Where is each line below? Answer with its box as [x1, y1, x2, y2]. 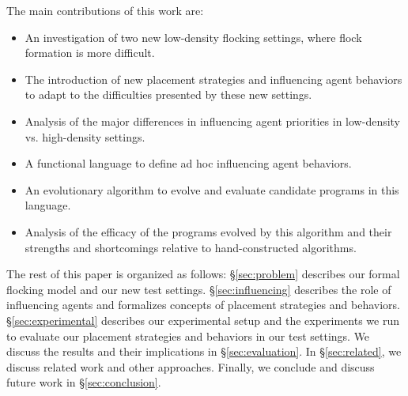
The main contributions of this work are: [6, 2, 204, 18]
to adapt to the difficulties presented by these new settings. [25, 86, 312, 103]
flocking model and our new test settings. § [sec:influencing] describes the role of [6, 281, 391, 297]
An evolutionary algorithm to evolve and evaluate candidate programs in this [25, 181, 399, 198]
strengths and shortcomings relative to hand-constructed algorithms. [25, 239, 357, 255]
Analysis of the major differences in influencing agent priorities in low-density [25, 112, 401, 129]
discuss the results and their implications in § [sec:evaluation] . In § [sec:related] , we [6, 343, 402, 360]
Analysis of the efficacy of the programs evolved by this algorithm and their [25, 223, 392, 239]
